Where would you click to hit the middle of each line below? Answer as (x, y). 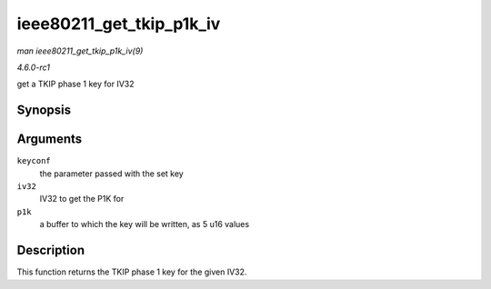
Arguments (50, 140)
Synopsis (44, 110)
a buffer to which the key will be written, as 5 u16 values (145, 224)
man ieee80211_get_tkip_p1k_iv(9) (80, 51)
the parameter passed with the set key (111, 174)
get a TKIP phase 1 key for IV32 (76, 84)
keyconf (34, 161)
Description (51, 250)
